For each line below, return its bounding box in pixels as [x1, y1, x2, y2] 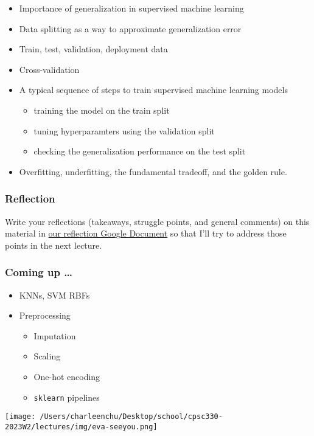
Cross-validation [19, 63, 80, 75]
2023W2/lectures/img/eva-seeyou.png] [5, 422, 158, 431]
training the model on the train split [33, 103, 170, 116]
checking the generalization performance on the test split [33, 145, 246, 157]
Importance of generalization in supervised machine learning [19, 2, 244, 14]
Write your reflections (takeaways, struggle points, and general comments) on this [5, 215, 310, 227]
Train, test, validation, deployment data [19, 43, 168, 55]
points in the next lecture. [5, 238, 102, 251]
